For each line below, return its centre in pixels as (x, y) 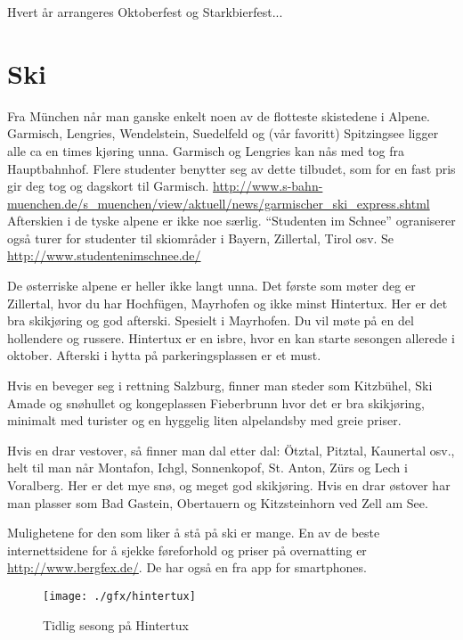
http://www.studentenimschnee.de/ (104, 255)
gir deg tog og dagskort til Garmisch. (108, 186)
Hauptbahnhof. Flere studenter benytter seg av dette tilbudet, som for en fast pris (231, 168)
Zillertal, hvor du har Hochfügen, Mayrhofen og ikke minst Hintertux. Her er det (227, 303)
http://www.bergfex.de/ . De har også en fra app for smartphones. (187, 567)
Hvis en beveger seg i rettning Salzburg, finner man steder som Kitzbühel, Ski (220, 386)
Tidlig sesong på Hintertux (116, 624)
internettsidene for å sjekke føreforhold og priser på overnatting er (187, 550)
